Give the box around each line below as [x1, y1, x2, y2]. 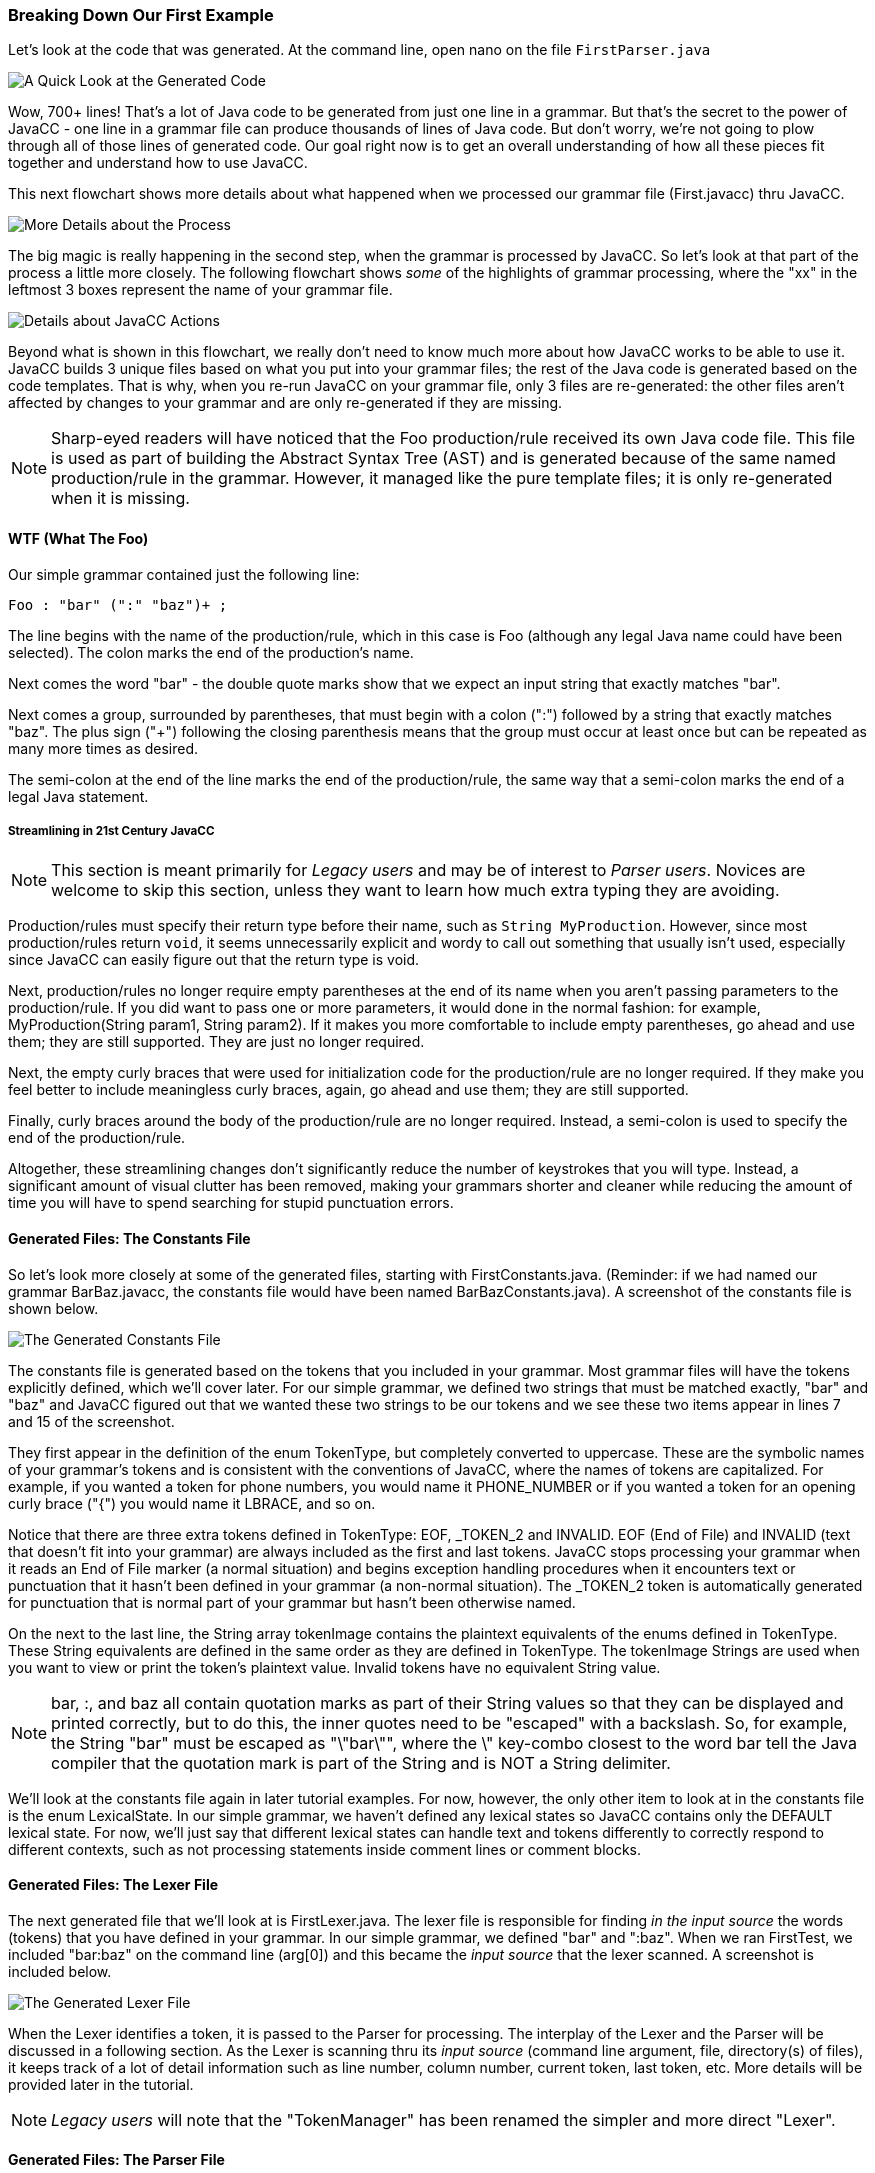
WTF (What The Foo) [8, 529, 149, 547]
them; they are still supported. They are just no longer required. [8, 1033, 425, 1051]
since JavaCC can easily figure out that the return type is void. [8, 951, 420, 969]
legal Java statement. [8, 787, 149, 805]
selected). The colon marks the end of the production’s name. [8, 643, 414, 661]
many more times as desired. [8, 739, 199, 757]
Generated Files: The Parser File [8, 2151, 225, 2169]
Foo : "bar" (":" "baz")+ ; [8, 596, 228, 613]
